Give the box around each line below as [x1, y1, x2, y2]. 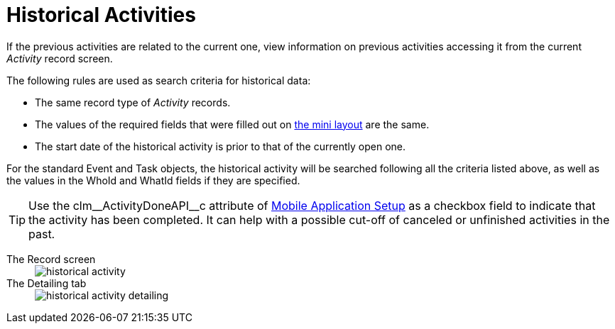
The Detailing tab [6, 277, 87, 289]
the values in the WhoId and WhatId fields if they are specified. [6, 174, 300, 186]
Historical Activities [6, 3, 196, 27]
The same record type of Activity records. [35, 96, 231, 108]
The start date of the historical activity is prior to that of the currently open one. [35, 140, 406, 152]
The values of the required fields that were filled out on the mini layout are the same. [35, 118, 430, 130]
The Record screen [6, 252, 96, 265]
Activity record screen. [6, 52, 113, 65]
